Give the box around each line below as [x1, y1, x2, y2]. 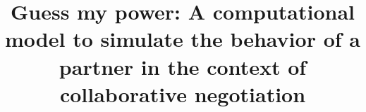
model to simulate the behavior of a [5, 24, 360, 53]
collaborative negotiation [59, 79, 306, 108]
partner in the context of [59, 52, 307, 80]
